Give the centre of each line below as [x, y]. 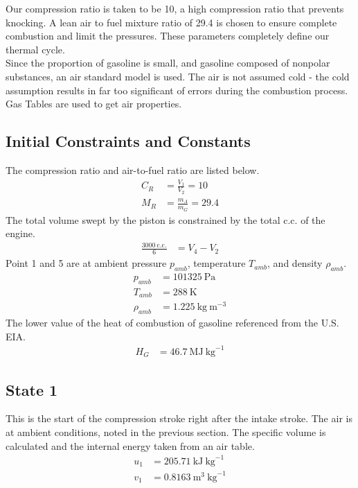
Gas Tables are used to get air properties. [94, 104]
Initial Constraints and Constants [128, 141]
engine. [20, 233]
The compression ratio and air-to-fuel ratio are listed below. [133, 169]
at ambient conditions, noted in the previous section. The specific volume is [166, 432]
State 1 [32, 389]
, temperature [216, 263]
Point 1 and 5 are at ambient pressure [86, 263]
